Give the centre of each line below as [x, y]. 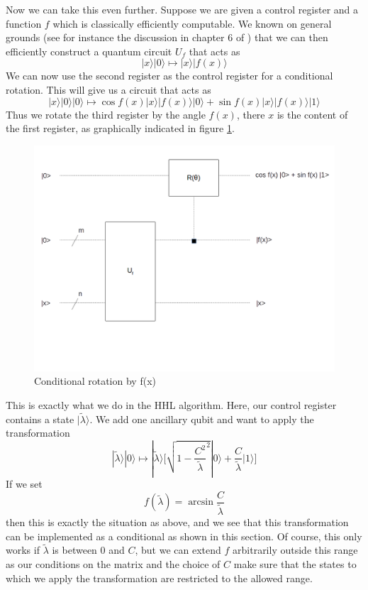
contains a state [40, 419]
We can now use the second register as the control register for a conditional [169, 76]
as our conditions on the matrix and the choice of [113, 564]
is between [74, 550]
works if [23, 550]
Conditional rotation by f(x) [95, 381]
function [24, 23]
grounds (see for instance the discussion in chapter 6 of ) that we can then [167, 37]
